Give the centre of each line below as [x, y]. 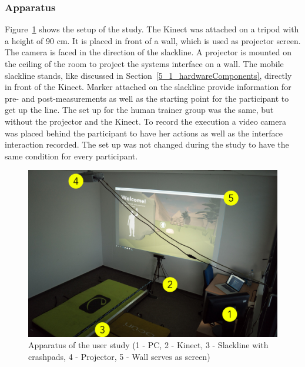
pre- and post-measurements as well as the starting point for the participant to [147, 98]
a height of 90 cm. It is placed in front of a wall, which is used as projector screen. [153, 40]
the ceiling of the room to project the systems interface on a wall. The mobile [144, 64]
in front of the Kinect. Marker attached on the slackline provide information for [148, 87]
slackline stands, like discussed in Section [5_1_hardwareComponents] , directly [148, 75]
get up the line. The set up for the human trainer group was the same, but [139, 110]
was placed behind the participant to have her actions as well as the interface [144, 133]
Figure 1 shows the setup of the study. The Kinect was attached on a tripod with [152, 29]
